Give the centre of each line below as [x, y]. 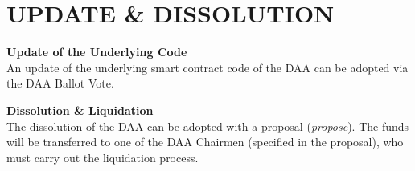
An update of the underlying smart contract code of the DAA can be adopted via [207, 67]
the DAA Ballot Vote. [60, 83]
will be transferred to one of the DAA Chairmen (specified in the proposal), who [205, 142]
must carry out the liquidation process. [103, 157]
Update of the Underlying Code [97, 52]
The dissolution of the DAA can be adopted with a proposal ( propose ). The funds [208, 126]
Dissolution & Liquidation [80, 110]
